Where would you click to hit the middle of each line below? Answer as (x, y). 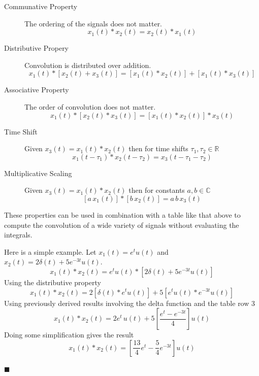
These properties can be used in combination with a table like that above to (122, 214)
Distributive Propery (37, 48)
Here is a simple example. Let (50, 251)
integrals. (18, 235)
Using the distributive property (53, 282)
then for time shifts (158, 148)
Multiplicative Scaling (38, 173)
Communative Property (41, 6)
